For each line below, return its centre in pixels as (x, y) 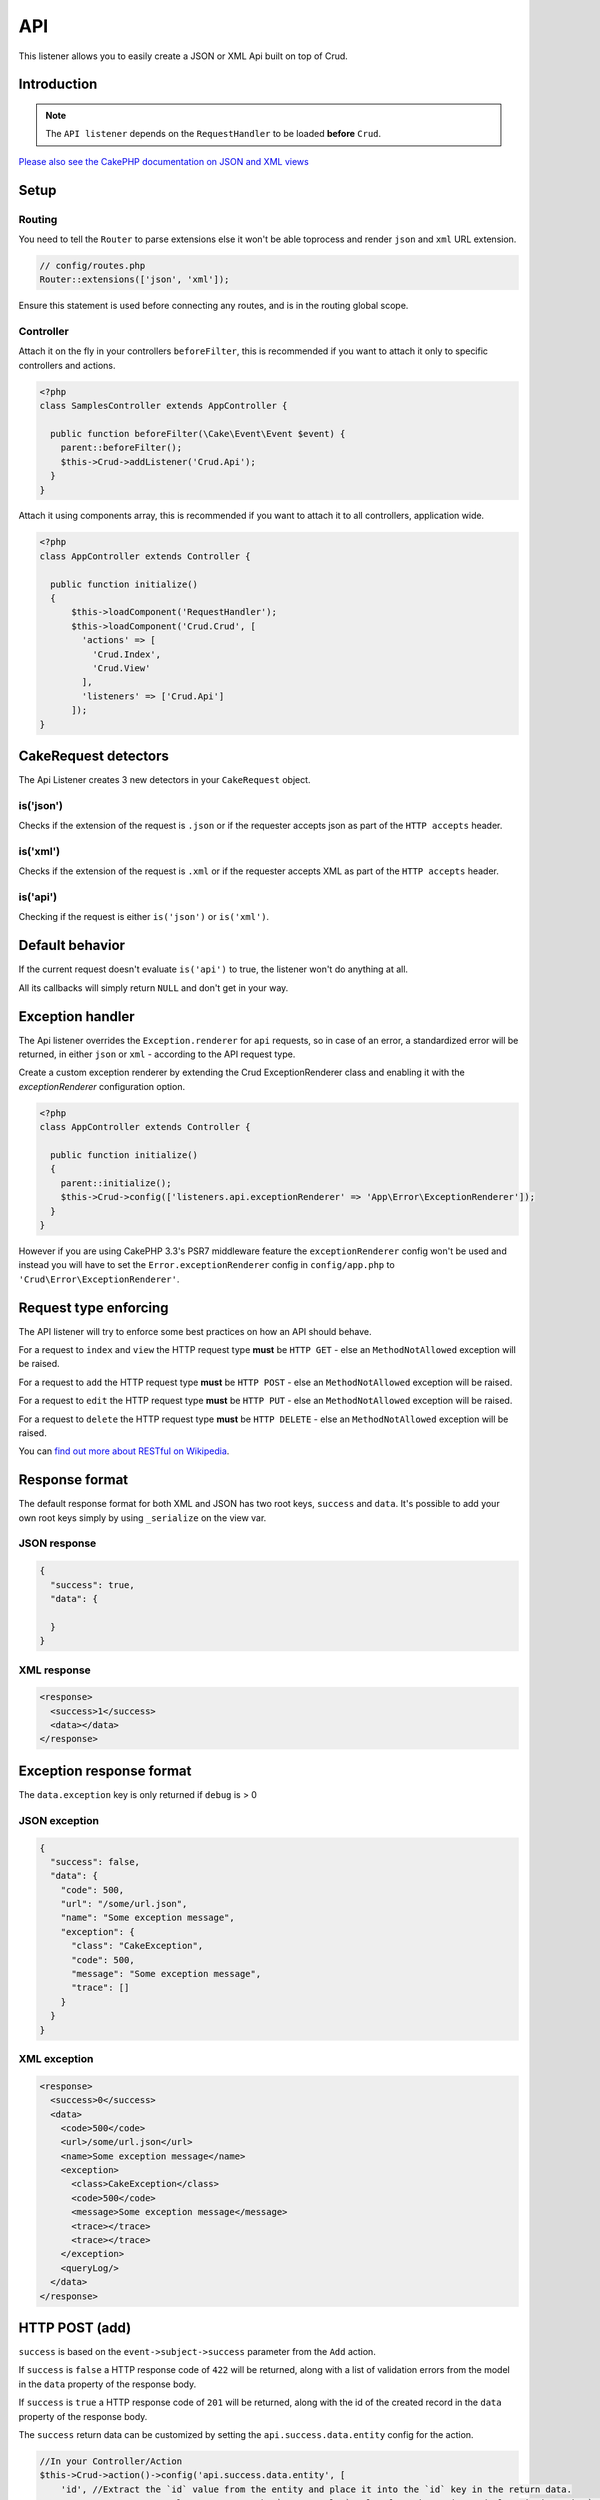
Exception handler (76, 1016)
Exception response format (105, 1770)
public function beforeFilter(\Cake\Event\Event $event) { (198, 433)
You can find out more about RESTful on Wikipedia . (124, 1451)
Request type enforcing (93, 1307)
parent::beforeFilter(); (121, 448)
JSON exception (59, 1820)
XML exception (56, 2058)
